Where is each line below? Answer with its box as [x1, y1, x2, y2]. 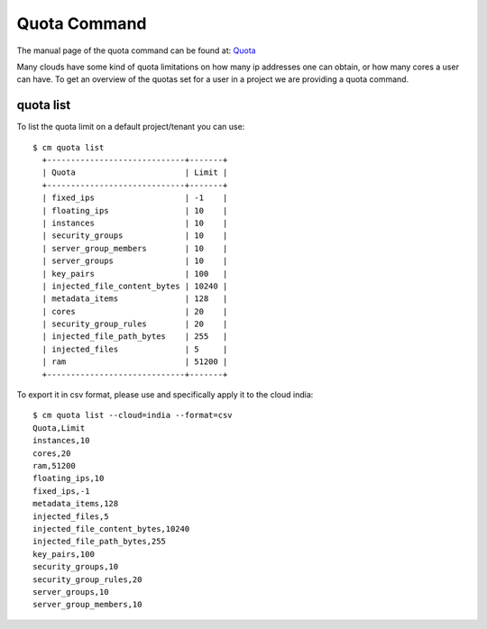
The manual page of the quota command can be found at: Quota [16, 45, 256, 56]
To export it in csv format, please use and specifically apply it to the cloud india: [16, 389, 314, 400]
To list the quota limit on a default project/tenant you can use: [16, 122, 245, 132]
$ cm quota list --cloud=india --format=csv [32, 410, 234, 421]
